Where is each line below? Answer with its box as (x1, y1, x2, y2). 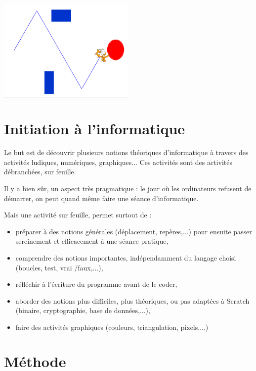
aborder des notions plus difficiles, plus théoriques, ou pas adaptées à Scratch (15, 295, 250, 306)
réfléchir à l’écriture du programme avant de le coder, (15, 279, 177, 289)
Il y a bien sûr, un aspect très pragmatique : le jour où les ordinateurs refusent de (4, 183, 252, 194)
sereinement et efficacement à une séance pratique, (15, 236, 169, 246)
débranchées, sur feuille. (4, 166, 76, 177)
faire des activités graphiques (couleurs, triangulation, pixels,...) (15, 321, 209, 332)
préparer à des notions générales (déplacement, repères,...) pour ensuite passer (15, 226, 252, 236)
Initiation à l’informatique (4, 118, 185, 139)
